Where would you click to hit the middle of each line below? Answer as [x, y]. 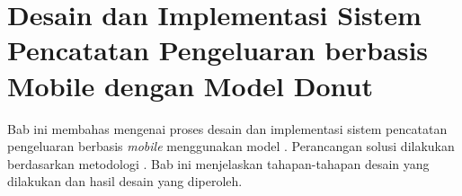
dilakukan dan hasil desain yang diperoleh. [125, 181]
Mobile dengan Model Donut [190, 85]
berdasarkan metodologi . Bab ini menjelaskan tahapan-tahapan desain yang [218, 163]
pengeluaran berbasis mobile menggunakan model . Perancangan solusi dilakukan [231, 146]
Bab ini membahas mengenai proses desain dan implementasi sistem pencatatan [227, 128]
